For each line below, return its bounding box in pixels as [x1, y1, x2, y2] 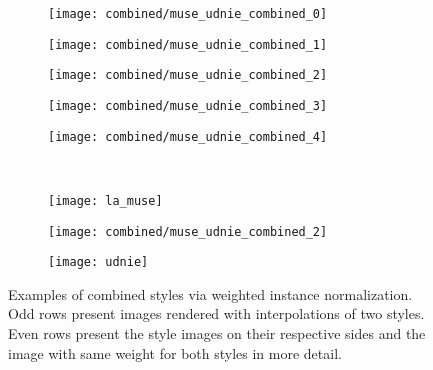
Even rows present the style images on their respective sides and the [8, 323, 426, 344]
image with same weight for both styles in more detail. [8, 342, 342, 363]
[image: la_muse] [48, 193, 163, 208]
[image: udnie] [48, 255, 149, 270]
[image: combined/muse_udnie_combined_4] [48, 129, 328, 144]
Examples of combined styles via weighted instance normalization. [8, 283, 413, 304]
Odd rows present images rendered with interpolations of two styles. [8, 303, 425, 324]
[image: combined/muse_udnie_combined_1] [48, 37, 328, 52]
